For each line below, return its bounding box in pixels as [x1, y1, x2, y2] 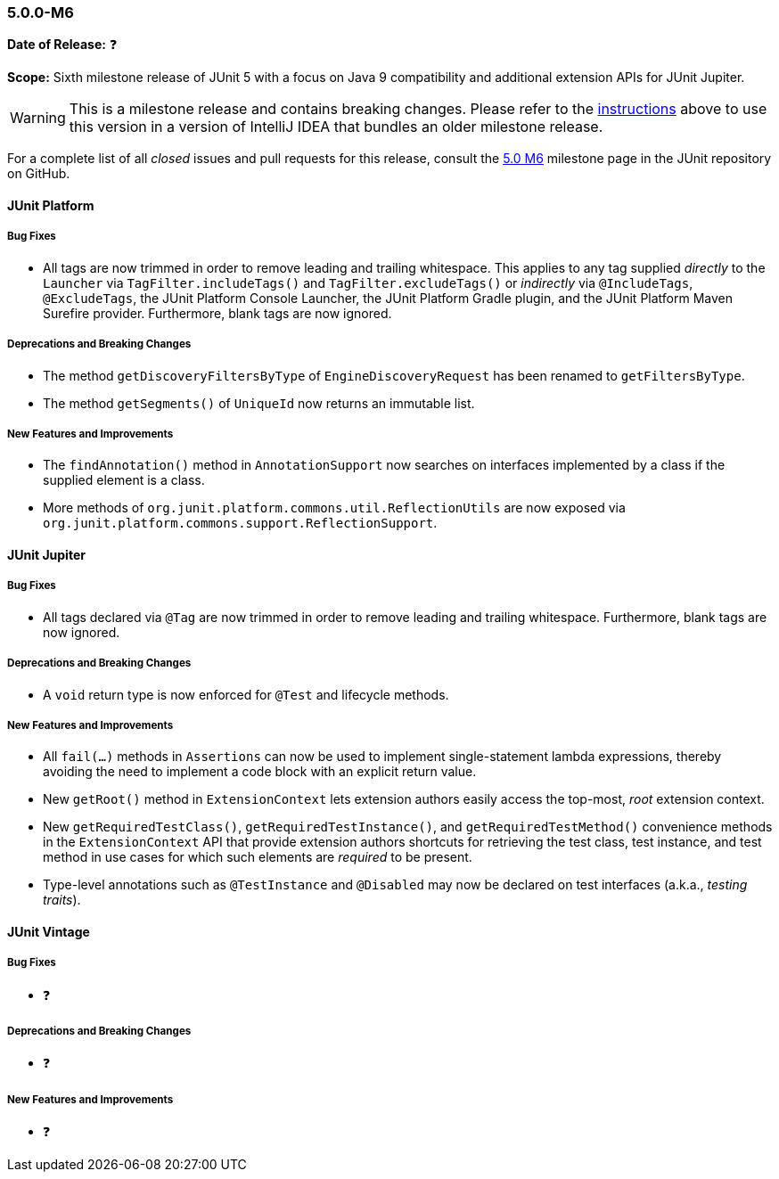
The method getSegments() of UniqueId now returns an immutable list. [43, 395, 475, 411]
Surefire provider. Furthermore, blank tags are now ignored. [43, 305, 392, 321]
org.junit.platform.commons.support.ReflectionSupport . [43, 515, 438, 531]
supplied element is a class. [43, 472, 205, 488]
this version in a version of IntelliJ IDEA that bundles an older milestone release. [69, 118, 603, 136]
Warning [10, 109, 66, 127]
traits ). [43, 892, 81, 908]
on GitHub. [7, 166, 70, 182]
